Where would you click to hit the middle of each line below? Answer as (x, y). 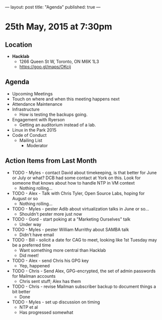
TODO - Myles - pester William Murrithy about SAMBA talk (71, 229)
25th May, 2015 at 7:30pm (59, 27)
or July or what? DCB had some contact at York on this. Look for (76, 178)
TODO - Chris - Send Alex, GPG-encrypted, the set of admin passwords (84, 271)
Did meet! (29, 255)
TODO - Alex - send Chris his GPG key (50, 261)
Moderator (37, 145)
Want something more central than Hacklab (63, 250)
